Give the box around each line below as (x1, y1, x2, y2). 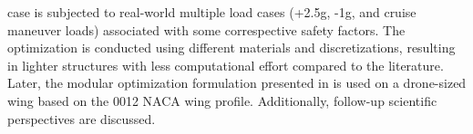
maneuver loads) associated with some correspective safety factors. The (7, 20, 406, 39)
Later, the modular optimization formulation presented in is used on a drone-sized (7, 73, 467, 92)
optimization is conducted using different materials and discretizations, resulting (7, 38, 456, 57)
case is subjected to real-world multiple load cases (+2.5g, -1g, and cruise (7, 3, 416, 21)
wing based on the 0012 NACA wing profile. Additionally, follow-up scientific (7, 91, 437, 110)
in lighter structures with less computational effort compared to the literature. (7, 55, 444, 74)
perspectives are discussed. (7, 109, 156, 128)
